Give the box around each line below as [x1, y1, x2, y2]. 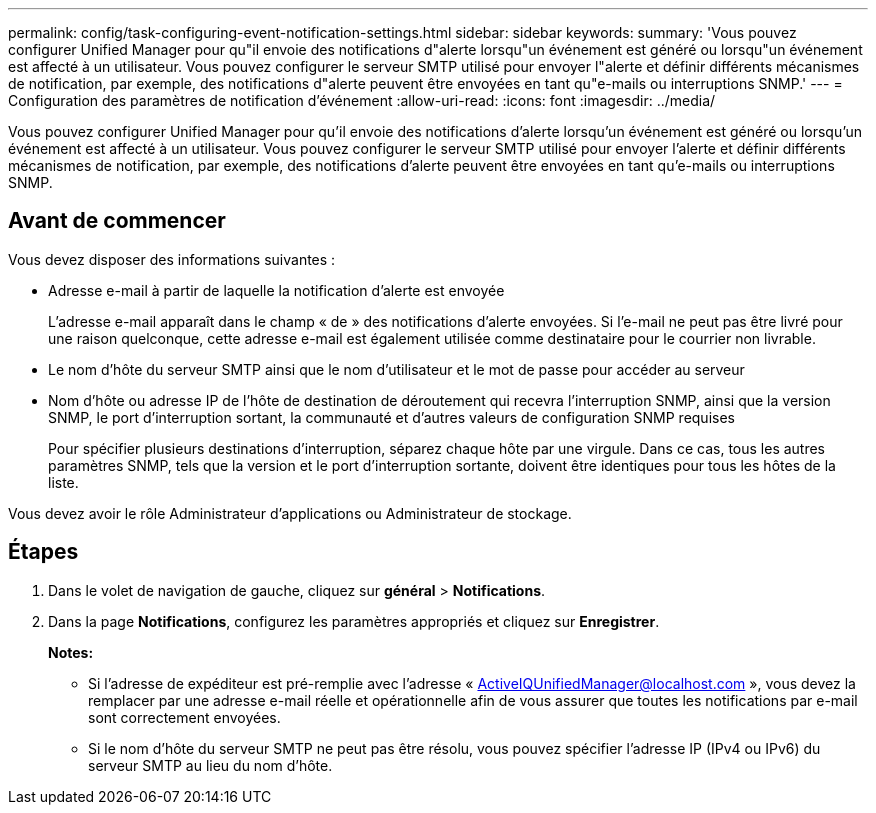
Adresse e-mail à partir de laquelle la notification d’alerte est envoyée [48, 281, 505, 299]
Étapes [8, 539, 79, 565]
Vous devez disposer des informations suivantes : [8, 250, 336, 268]
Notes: [48, 643, 94, 661]
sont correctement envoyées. [88, 708, 281, 726]
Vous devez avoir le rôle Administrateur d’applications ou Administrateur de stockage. [8, 504, 572, 522]
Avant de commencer [8, 208, 226, 234]
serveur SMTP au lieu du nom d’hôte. [88, 756, 333, 774]
